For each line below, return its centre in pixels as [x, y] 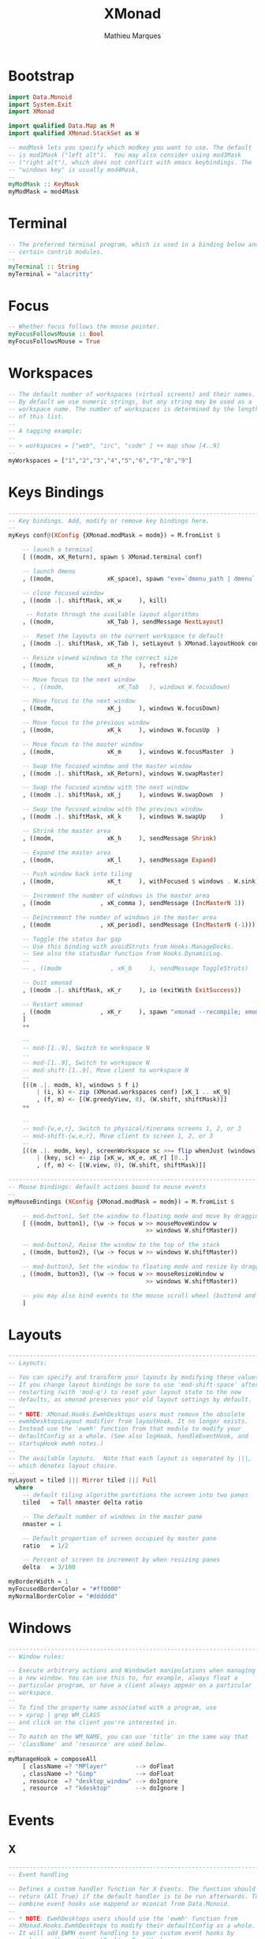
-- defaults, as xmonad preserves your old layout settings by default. [130, 1399]
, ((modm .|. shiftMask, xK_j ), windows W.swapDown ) [123, 795]
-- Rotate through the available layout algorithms [112, 615]
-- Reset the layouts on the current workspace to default [123, 636]
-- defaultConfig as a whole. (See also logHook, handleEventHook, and [128, 1437]
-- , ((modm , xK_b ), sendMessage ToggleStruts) [135, 969]
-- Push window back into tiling [77, 874]
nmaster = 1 [42, 1524]
